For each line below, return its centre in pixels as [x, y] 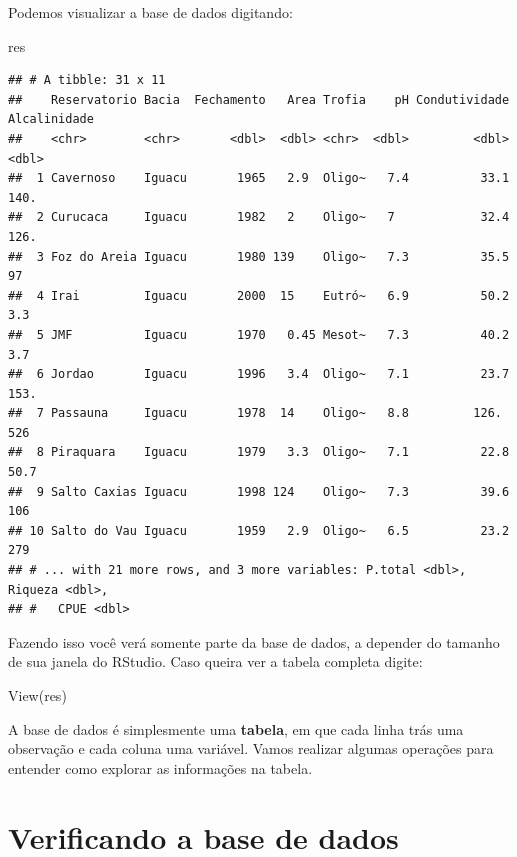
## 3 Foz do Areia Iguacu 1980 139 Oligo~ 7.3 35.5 [259, 256]
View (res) [37, 695]
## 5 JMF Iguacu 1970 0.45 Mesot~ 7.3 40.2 [259, 334]
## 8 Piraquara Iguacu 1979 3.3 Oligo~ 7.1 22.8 [259, 452]
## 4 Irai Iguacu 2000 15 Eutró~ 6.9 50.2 [259, 295]
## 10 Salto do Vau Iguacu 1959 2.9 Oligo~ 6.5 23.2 [259, 530]
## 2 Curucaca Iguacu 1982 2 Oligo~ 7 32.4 [259, 217]
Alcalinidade [51, 119]
